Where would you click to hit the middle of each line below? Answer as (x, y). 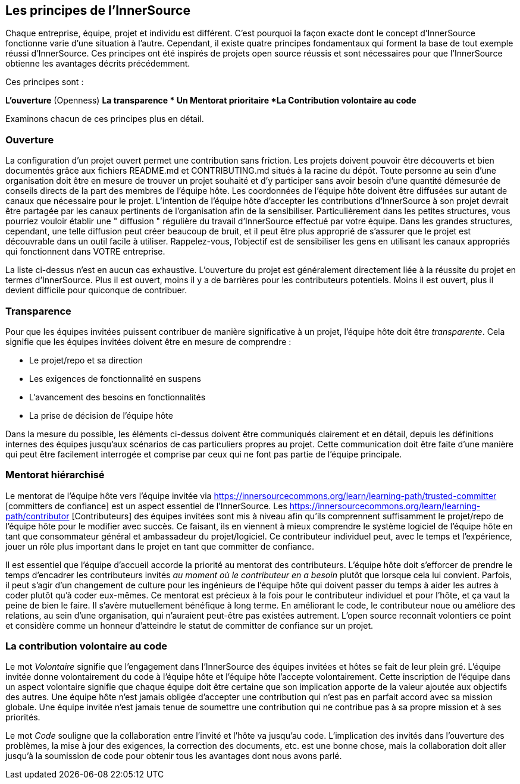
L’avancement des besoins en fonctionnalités (118, 397)
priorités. (23, 717)
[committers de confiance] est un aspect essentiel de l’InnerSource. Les (146, 506)
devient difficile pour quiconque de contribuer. (96, 290)
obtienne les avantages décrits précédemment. (98, 64)
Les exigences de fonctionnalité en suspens (115, 378)
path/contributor (37, 516)
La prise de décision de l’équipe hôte (101, 415)
